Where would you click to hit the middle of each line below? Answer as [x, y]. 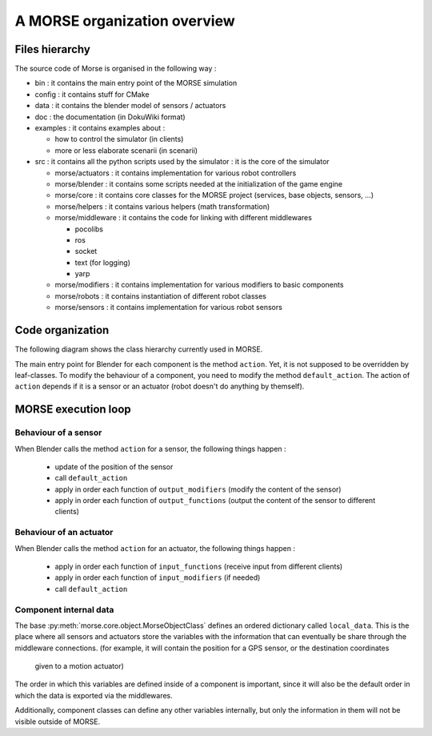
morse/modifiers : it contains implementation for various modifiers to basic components [199, 285]
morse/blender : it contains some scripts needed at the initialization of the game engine [199, 183]
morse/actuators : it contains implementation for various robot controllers [176, 173]
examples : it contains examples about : [100, 128]
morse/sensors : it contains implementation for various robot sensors [169, 308]
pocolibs [89, 229]
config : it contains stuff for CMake [92, 94]
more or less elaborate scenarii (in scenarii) [126, 150]
